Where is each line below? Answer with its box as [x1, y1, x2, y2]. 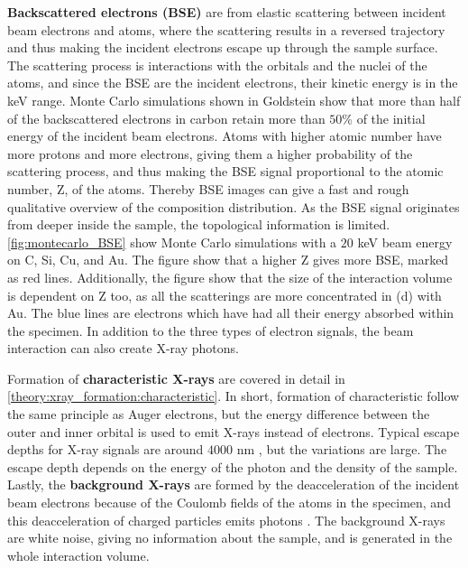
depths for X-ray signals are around [7, 440, 204, 459]
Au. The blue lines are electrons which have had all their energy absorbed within [7, 303, 454, 322]
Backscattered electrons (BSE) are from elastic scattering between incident [7, 3, 446, 21]
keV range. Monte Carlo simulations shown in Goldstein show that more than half [7, 90, 461, 109]
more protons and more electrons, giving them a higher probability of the [7, 144, 413, 163]
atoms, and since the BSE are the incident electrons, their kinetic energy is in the [7, 73, 458, 92]
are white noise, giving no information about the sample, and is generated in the [7, 528, 453, 547]
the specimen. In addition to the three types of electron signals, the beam [7, 321, 414, 340]
